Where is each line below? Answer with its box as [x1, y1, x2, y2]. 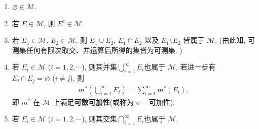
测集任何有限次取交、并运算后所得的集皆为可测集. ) [12, 44, 182, 55]
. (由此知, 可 [215, 35, 255, 45]
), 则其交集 [82, 113, 118, 124]
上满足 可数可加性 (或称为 [53, 96, 134, 107]
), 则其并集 [82, 61, 118, 72]
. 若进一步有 [175, 61, 216, 72]
